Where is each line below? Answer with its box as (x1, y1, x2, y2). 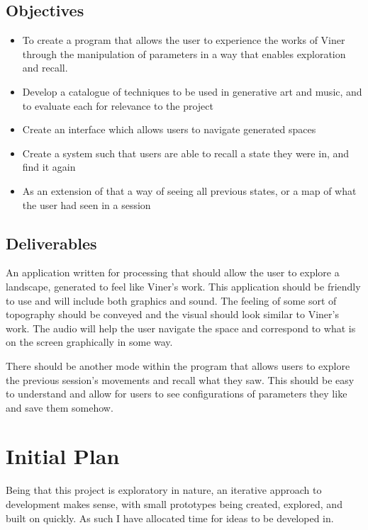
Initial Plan (6, 441, 120, 470)
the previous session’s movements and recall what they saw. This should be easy (6, 372, 355, 387)
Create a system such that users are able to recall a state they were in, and (22, 145, 350, 160)
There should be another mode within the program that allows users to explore (6, 358, 350, 373)
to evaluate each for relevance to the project (22, 98, 213, 113)
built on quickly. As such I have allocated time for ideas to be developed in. (6, 510, 334, 525)
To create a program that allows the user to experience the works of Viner (22, 33, 345, 47)
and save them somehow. (6, 400, 113, 415)
